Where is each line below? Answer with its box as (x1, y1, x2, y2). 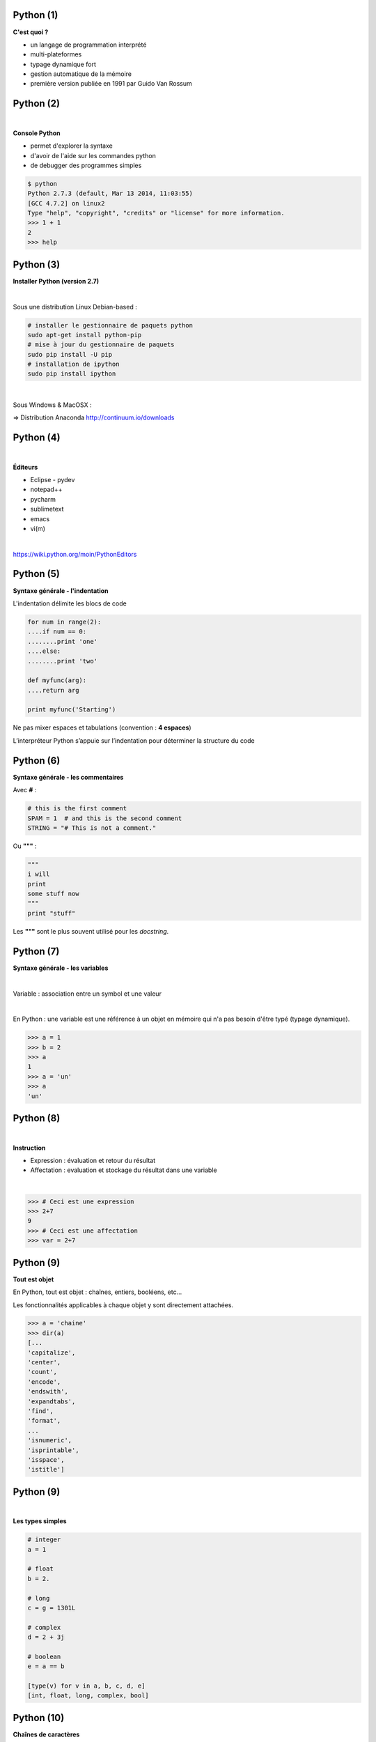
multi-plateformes (30, 50, 82, 59)
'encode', (27, 1378, 61, 1386)
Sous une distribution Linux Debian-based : (13, 302, 137, 311)
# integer (27, 1536, 61, 1543)
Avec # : (13, 786, 37, 794)
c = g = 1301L (27, 1603, 76, 1612)
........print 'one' (27, 638, 97, 645)
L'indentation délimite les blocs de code (13, 599, 127, 608)
